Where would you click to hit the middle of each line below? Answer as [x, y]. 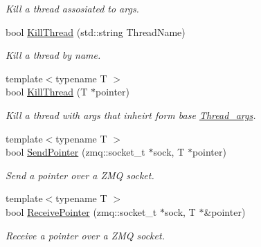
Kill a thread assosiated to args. [72, 8]
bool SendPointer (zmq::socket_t [75, 152]
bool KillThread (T [47, 92]
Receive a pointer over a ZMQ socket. [85, 235]
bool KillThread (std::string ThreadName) [96, 31]
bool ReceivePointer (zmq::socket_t [81, 211]
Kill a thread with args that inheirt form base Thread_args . [131, 115]
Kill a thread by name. [53, 55]
